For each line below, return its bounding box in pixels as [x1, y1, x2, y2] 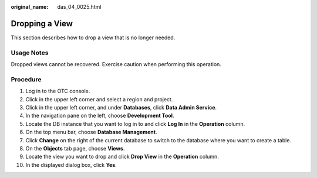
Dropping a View [11, 18, 73, 29]
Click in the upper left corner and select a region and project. [25, 95, 173, 102]
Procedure [11, 75, 42, 83]
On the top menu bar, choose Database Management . [25, 129, 157, 136]
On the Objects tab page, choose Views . [25, 145, 125, 152]
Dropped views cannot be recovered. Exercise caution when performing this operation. [11, 61, 221, 68]
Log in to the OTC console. [25, 88, 90, 95]
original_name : [11, 4, 49, 10]
